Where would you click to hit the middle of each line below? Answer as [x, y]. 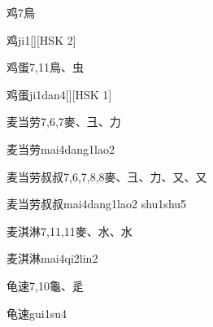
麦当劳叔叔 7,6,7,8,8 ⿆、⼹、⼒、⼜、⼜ [107, 176]
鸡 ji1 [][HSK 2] [41, 39]
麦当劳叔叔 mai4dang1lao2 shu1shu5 [97, 204]
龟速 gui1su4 [37, 313]
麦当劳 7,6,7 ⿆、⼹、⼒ [64, 122]
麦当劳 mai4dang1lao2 [61, 148]
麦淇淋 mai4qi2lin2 [52, 258]
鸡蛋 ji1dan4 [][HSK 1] [59, 94]
